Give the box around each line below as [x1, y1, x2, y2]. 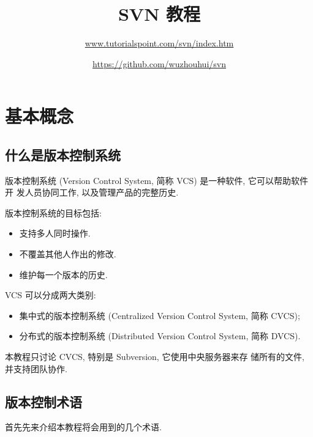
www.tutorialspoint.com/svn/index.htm [85, 37, 234, 50]
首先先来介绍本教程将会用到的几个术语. [5, 420, 162, 433]
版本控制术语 [5, 392, 82, 411]
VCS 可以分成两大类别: [5, 288, 96, 301]
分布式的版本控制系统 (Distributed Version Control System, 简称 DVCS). [19, 329, 301, 342]
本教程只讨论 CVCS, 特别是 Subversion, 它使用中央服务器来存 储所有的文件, [5, 350, 304, 363]
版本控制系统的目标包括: [5, 206, 102, 219]
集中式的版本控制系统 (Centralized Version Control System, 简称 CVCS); [19, 309, 300, 321]
